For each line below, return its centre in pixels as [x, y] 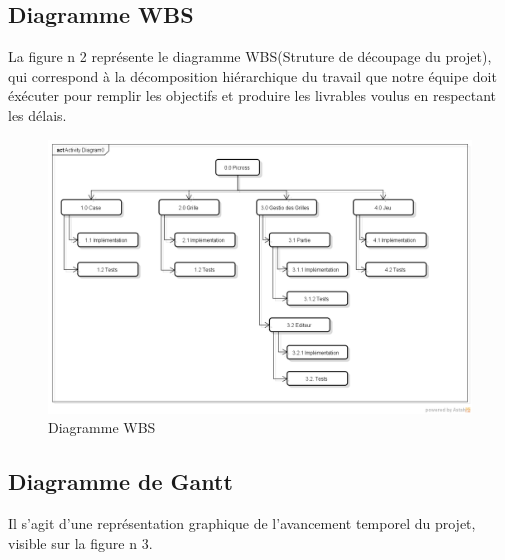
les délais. [37, 114]
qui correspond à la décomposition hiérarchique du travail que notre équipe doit [252, 75]
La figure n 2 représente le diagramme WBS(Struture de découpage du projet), [250, 56]
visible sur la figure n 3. [80, 542]
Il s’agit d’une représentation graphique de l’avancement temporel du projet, [242, 523]
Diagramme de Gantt [120, 481]
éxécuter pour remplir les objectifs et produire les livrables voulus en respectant [252, 95]
